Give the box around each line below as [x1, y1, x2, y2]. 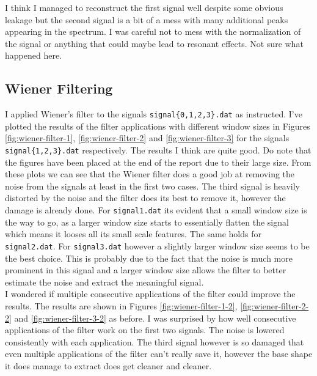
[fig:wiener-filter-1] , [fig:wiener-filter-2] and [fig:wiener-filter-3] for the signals [5, 131, 290, 144]
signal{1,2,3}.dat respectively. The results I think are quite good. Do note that [5, 144, 312, 157]
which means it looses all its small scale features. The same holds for [5, 227, 261, 240]
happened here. [5, 49, 62, 62]
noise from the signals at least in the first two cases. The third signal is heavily [5, 179, 300, 192]
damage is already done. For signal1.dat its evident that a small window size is [5, 204, 307, 216]
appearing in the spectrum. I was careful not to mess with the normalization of [5, 25, 301, 38]
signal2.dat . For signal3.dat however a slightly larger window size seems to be [5, 239, 310, 252]
